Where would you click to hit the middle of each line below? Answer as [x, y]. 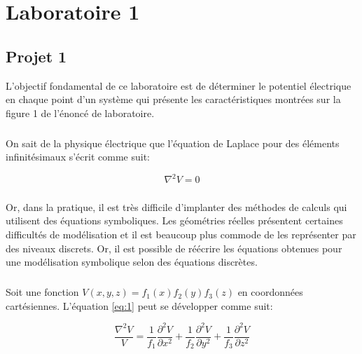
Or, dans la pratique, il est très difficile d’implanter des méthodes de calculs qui [176, 206]
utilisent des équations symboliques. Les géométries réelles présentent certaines [174, 220]
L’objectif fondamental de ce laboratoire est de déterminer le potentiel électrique [179, 85]
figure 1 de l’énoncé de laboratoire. [80, 113]
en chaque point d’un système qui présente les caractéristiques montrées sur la [173, 99]
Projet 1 [36, 56]
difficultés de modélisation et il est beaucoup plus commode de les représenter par [181, 234]
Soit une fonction [42, 292]
